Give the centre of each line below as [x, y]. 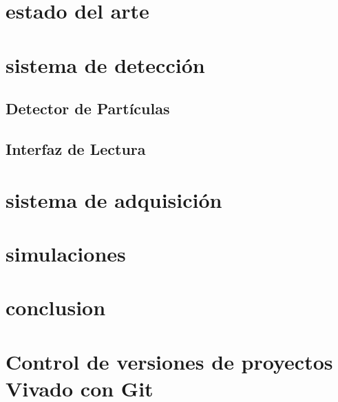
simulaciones [66, 253]
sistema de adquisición [114, 199]
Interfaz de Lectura [76, 148]
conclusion [56, 307]
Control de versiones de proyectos [169, 361]
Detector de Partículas [88, 108]
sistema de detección [105, 64]
